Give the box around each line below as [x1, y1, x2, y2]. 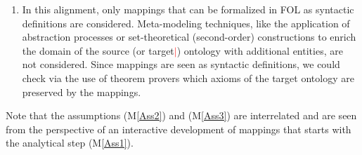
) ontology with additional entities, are [176, 43, 343, 58]
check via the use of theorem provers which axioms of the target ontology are [22, 70, 354, 85]
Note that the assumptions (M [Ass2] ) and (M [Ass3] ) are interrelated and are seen [6, 108, 357, 123]
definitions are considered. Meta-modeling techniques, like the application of [22, 15, 350, 30]
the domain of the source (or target [22, 43, 174, 58]
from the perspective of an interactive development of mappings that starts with [6, 121, 351, 136]
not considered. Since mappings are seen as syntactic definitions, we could [22, 57, 340, 72]
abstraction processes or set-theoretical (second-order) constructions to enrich [22, 29, 356, 44]
